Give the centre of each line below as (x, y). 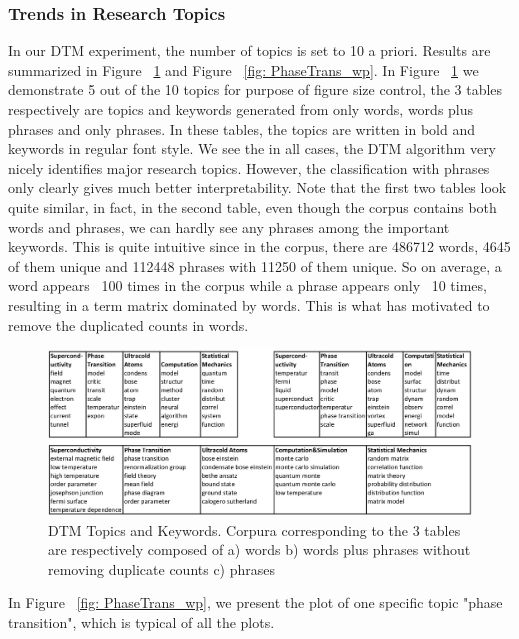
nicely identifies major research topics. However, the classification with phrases (249, 167)
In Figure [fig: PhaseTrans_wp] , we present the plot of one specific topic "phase (255, 602)
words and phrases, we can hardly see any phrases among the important (229, 226)
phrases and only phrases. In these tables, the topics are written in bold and (241, 128)
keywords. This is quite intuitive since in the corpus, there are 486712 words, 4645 (259, 246)
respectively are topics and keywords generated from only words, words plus (241, 109)
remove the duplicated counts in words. (128, 324)
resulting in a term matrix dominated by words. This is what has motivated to (249, 304)
